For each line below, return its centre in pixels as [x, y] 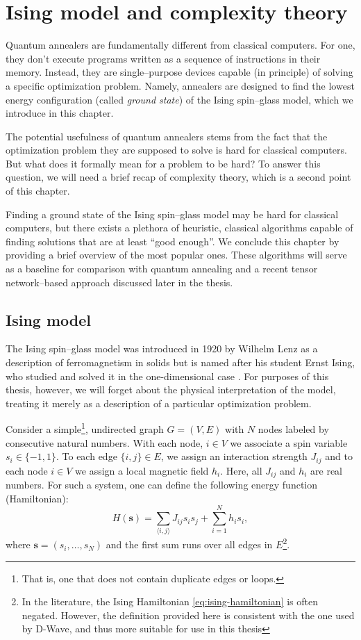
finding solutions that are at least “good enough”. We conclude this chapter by [173, 241]
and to [339, 456]
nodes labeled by [293, 429]
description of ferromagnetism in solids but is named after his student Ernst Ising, [180, 362]
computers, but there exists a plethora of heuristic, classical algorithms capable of [179, 228]
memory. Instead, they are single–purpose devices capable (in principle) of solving [179, 72]
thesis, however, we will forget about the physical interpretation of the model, [171, 389]
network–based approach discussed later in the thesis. [119, 282]
